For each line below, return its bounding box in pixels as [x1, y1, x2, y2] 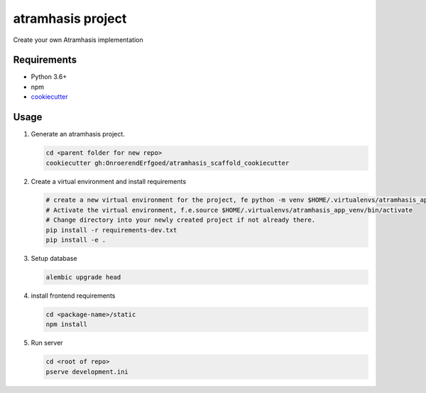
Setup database [31, 254, 77, 263]
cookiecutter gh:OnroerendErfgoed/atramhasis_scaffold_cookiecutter [45, 158, 290, 167]
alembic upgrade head [45, 274, 121, 281]
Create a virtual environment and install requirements [31, 177, 187, 185]
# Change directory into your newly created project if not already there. [45, 216, 316, 224]
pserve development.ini [45, 367, 129, 376]
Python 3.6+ [31, 72, 67, 81]
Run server [31, 338, 63, 348]
